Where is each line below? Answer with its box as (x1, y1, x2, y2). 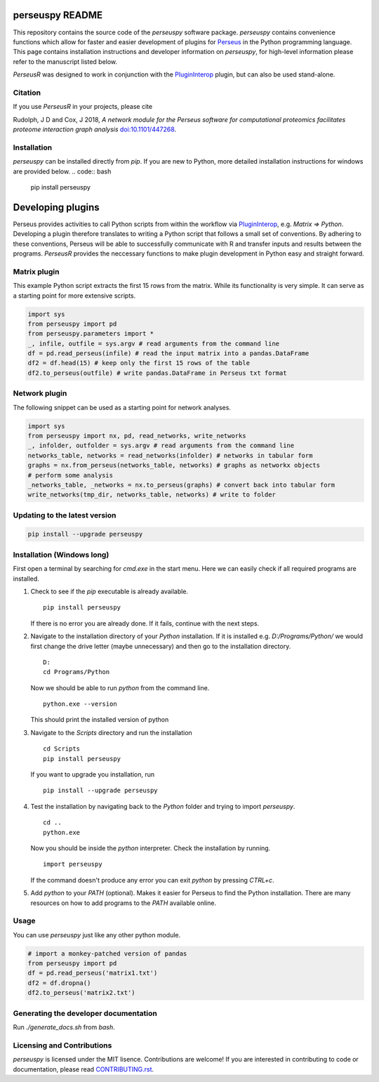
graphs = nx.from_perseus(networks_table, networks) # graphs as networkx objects (27, 461, 321, 470)
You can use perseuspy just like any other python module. (13, 930, 181, 939)
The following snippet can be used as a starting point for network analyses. (13, 403, 232, 411)
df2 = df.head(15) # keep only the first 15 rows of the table (27, 359, 251, 367)
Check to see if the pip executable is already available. (30, 587, 189, 595)
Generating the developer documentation (13, 1008, 157, 1018)
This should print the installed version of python (30, 715, 169, 724)
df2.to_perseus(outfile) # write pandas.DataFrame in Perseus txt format (27, 369, 287, 377)
